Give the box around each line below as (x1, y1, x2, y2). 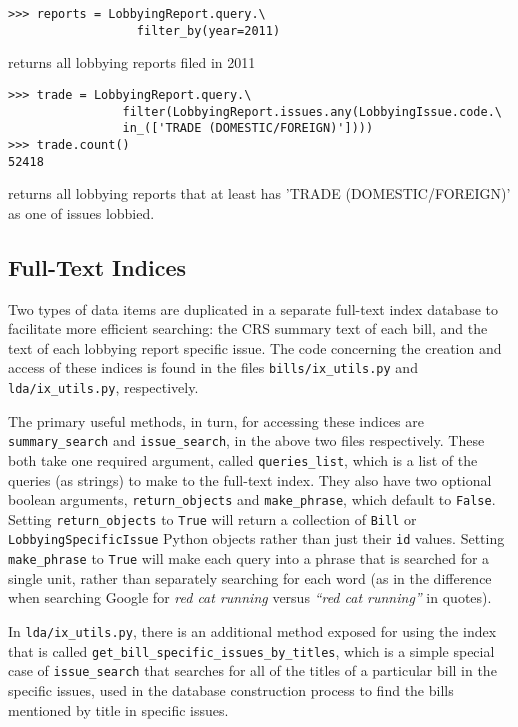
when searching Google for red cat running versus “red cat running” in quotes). (8, 587, 492, 608)
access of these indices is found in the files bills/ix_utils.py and (8, 357, 418, 378)
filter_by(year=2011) (136, 23, 281, 38)
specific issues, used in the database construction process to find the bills (8, 679, 454, 700)
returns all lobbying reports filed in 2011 (8, 52, 256, 73)
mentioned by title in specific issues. (8, 699, 229, 720)
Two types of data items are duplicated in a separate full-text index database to (8, 298, 498, 319)
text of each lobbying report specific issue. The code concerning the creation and (8, 337, 502, 358)
